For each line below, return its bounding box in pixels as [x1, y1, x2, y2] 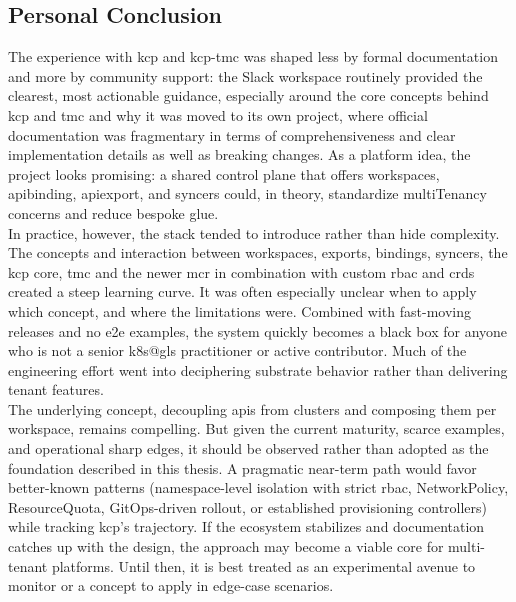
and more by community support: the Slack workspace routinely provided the [8, 65, 483, 86]
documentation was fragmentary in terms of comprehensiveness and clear [8, 124, 456, 145]
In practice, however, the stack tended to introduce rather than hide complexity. [8, 222, 500, 243]
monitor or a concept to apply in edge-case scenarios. [8, 575, 334, 596]
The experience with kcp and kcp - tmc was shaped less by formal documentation [8, 46, 498, 67]
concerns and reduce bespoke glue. [8, 202, 219, 223]
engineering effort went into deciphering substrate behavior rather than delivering [8, 359, 508, 380]
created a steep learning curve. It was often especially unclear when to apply [8, 281, 477, 302]
